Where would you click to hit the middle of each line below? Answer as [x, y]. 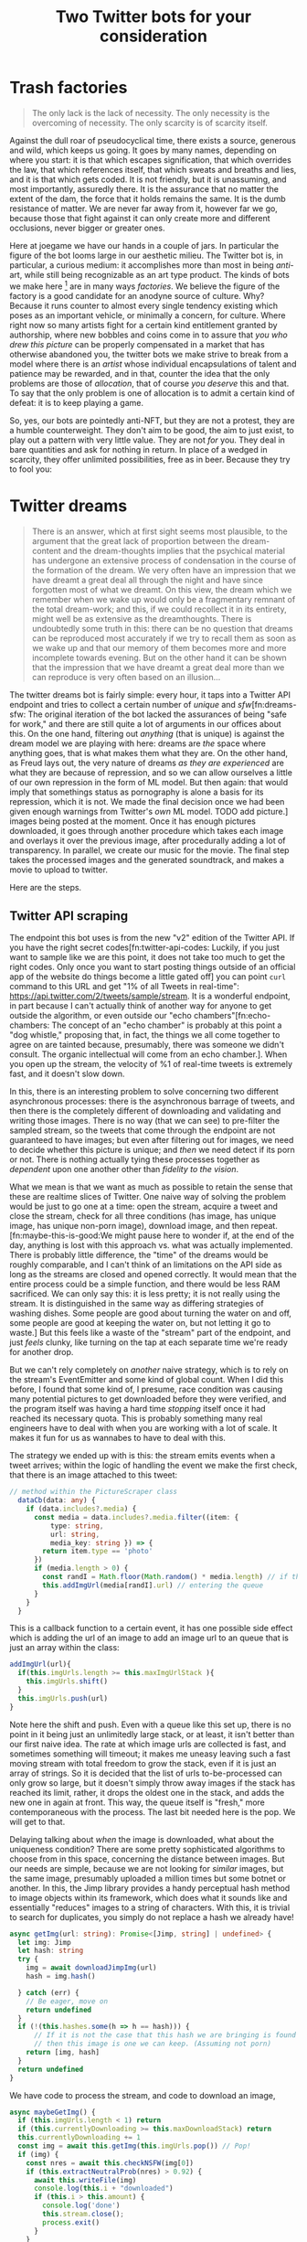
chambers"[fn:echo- [232, 1016]
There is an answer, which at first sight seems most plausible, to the [159, 531]
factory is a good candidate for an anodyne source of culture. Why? [137, 295]
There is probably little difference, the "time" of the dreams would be [139, 1255]
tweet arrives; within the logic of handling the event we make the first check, [153, 1466]
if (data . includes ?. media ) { [81, 1509]
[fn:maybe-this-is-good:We [61, 1235]
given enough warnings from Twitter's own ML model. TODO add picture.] [149, 811]
